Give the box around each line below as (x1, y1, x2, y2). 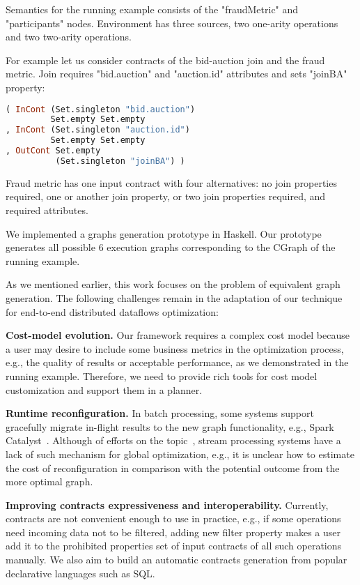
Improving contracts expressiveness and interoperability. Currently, (6, 497, 329, 512)
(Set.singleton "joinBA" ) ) (55, 155, 185, 166)
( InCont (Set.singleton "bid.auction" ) (6, 104, 196, 114)
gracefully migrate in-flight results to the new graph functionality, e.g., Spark (6, 419, 334, 434)
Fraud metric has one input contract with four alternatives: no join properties (6, 175, 337, 190)
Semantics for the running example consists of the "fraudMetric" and (6, 2, 299, 16)
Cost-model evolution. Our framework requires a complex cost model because (6, 328, 350, 342)
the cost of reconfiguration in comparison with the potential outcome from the (6, 460, 340, 475)
